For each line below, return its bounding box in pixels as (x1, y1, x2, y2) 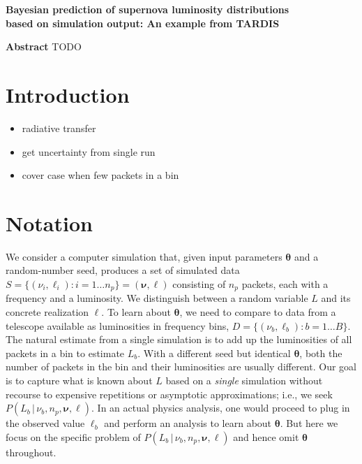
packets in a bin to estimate (6, 345, 125, 360)
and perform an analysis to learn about (104, 416, 272, 430)
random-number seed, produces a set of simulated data (6, 263, 240, 277)
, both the (299, 345, 342, 360)
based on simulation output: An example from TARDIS (6, 15, 280, 30)
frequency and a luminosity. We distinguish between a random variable (6, 291, 308, 305)
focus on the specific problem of (6, 429, 141, 444)
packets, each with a (241, 277, 329, 291)
